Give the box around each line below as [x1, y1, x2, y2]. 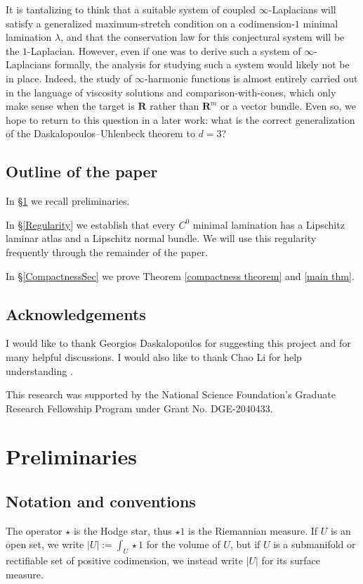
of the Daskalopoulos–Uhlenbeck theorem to [6, 126, 195, 141]
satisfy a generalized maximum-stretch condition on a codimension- [6, 15, 295, 30]
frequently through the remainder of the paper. [6, 244, 209, 259]
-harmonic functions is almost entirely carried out [145, 70, 358, 85]
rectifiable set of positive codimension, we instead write [6, 553, 243, 568]
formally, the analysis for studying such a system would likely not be [54, 57, 350, 72]
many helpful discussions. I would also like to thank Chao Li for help [6, 349, 302, 364]
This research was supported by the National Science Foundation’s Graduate [6, 387, 336, 402]
